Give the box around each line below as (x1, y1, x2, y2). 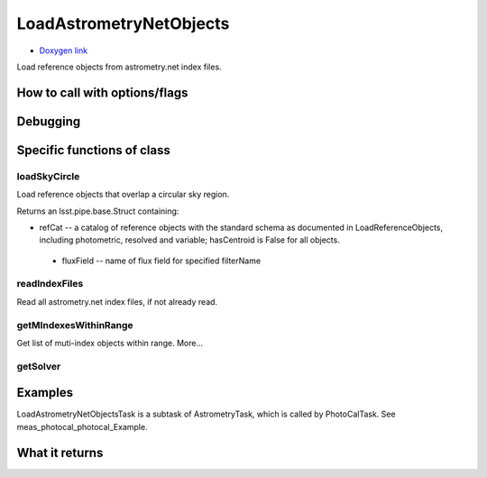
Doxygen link (39, 45, 88, 56)
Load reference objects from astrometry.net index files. (16, 61, 222, 72)
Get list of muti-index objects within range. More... (16, 337, 203, 348)
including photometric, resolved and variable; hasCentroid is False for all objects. (39, 234, 340, 245)
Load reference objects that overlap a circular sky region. (16, 189, 230, 200)
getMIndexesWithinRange (16, 318, 134, 331)
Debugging (16, 114, 81, 129)
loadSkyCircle (16, 170, 80, 182)
